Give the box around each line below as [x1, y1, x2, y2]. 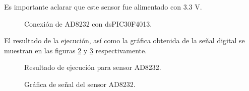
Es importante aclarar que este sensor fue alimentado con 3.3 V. [4, 2, 202, 12]
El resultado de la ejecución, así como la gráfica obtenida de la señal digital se [4, 35, 245, 46]
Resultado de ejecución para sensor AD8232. [24, 62, 161, 72]
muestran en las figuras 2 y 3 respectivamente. [4, 45, 147, 55]
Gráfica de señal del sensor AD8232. [24, 78, 136, 89]
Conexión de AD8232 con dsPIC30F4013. [24, 18, 152, 29]
